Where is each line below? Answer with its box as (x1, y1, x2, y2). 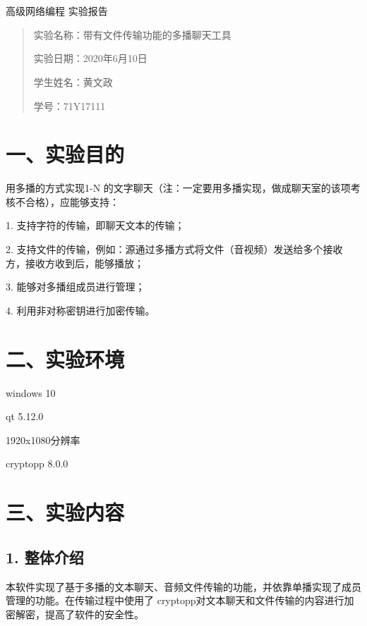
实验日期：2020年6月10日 (33, 51, 148, 66)
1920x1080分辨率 (6, 432, 80, 447)
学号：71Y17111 (33, 98, 106, 113)
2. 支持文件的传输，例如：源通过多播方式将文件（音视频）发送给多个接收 (6, 242, 343, 257)
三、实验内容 (6, 498, 125, 527)
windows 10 (6, 385, 56, 400)
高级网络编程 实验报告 (6, 4, 108, 18)
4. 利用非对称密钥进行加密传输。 (6, 302, 155, 317)
